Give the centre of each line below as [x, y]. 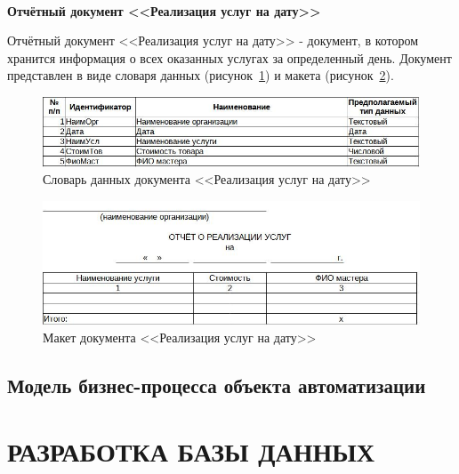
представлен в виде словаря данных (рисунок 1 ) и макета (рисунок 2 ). [201, 75]
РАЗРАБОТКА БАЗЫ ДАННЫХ [191, 451]
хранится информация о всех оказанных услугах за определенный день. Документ [229, 57]
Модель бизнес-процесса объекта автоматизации [217, 386]
